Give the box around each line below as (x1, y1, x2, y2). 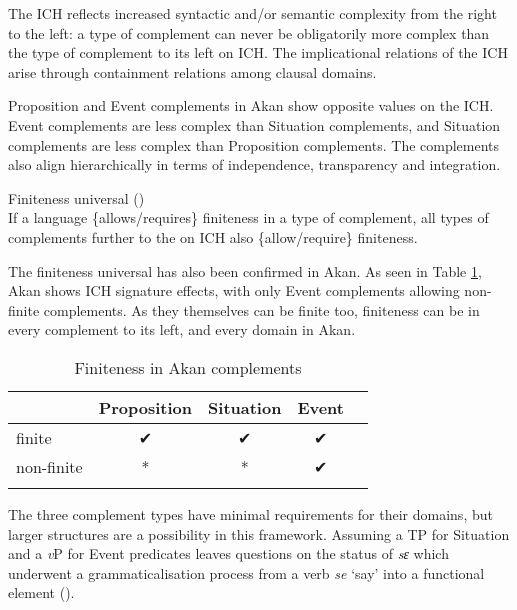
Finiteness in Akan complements (74, 355, 302, 379)
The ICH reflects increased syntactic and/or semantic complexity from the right (8, 3, 497, 23)
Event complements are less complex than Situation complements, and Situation (8, 114, 501, 135)
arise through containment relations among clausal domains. (8, 61, 377, 82)
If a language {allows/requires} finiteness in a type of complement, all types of (8, 207, 489, 228)
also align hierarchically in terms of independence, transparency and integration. (8, 154, 501, 175)
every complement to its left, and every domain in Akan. (8, 319, 356, 340)
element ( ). (8, 582, 75, 603)
